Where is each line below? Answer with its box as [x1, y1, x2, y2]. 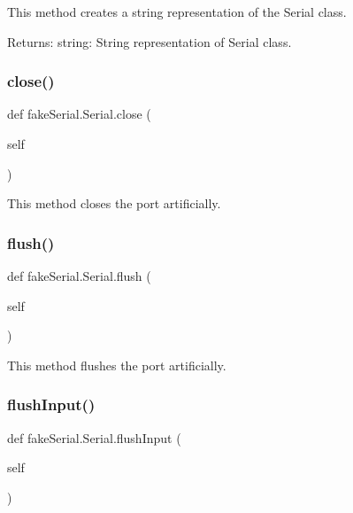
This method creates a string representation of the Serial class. [7, 3, 347, 20]
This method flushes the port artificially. [7, 355, 226, 374]
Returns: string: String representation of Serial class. [7, 32, 292, 51]
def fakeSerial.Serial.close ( [7, 105, 151, 123]
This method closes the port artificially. [7, 194, 221, 213]
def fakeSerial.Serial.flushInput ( [7, 428, 181, 447]
